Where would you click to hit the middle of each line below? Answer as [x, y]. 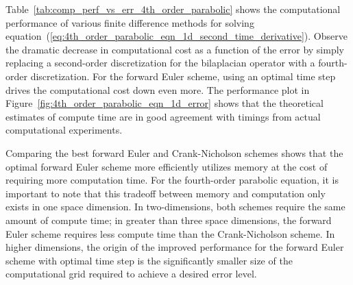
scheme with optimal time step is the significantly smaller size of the [149, 260]
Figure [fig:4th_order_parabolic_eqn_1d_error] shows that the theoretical [165, 103]
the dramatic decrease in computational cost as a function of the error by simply [175, 49]
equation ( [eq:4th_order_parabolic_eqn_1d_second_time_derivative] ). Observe [176, 36]
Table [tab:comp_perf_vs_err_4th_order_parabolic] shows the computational [173, 9]
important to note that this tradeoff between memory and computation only [166, 193]
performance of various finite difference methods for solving [130, 22]
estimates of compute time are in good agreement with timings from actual [163, 116]
